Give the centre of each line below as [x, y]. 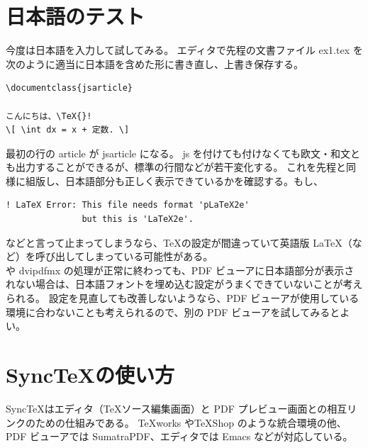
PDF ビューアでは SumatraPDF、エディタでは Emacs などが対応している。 [179, 436]
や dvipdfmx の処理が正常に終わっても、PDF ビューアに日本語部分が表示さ [180, 270]
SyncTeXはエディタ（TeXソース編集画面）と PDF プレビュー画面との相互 [177, 408]
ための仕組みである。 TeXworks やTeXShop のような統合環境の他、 [191, 422]
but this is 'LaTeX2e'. [138, 219]
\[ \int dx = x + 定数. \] [68, 130]
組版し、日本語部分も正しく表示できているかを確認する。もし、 [174, 180]
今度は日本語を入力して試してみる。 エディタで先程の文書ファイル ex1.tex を [184, 50]
